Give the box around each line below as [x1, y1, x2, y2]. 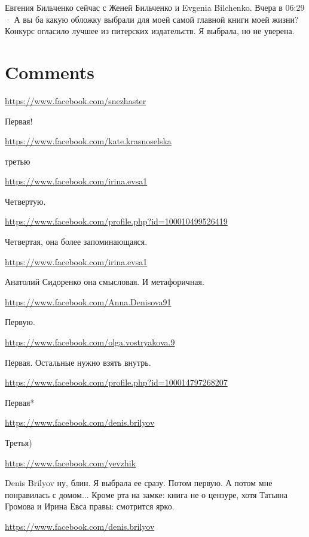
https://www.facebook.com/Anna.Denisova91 [5, 295, 172, 308]
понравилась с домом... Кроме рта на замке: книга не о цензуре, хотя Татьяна [5, 488, 287, 500]
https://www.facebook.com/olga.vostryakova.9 [5, 336, 175, 348]
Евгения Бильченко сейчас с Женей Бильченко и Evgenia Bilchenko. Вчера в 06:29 [5, 1, 305, 13]
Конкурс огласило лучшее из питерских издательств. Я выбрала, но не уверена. [5, 25, 295, 37]
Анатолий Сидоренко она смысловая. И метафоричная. [5, 275, 204, 288]
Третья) [5, 436, 32, 448]
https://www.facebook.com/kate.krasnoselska [5, 135, 172, 147]
